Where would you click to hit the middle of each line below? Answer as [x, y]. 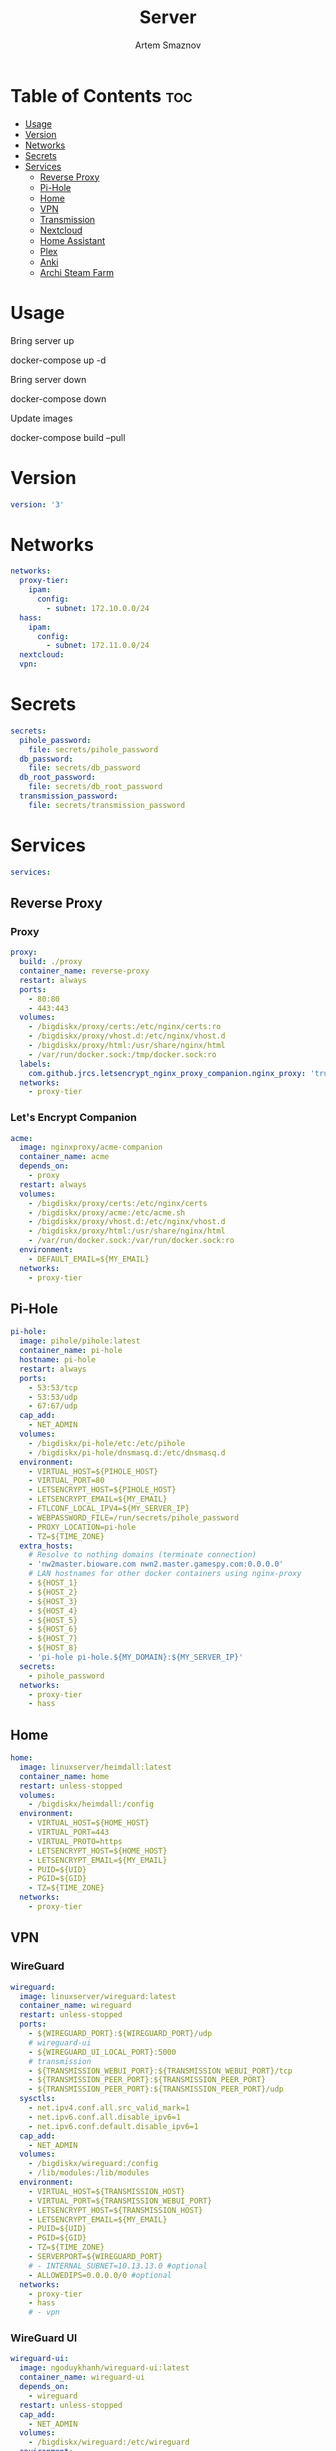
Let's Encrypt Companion [74, 1118]
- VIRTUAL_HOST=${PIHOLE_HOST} [93, 1471]
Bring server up [42, 340]
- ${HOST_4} [53, 1611]
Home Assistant [72, 240]
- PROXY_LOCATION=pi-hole [82, 1527]
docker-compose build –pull [68, 437]
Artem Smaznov [168, 45]
